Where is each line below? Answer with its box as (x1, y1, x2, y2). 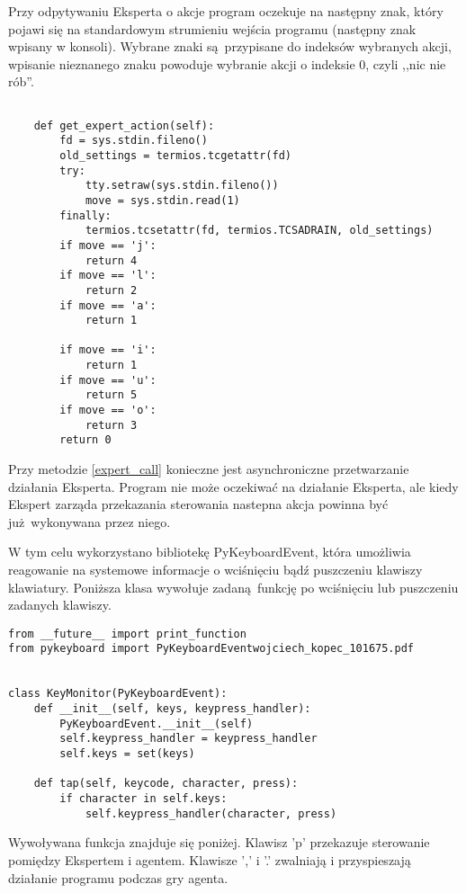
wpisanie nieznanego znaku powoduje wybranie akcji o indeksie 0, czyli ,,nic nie (8, 54, 446, 73)
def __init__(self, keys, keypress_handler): (33, 702, 311, 716)
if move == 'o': (59, 404, 157, 417)
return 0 (59, 433, 112, 447)
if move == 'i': (59, 344, 157, 357)
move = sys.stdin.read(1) (85, 193, 240, 207)
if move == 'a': (59, 299, 157, 312)
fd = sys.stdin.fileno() (59, 134, 208, 147)
